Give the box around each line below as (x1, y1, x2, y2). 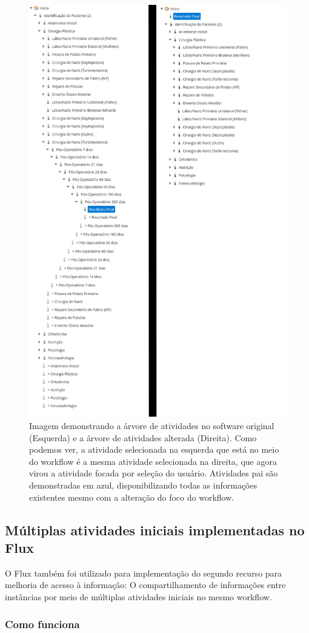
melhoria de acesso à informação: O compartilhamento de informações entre (5, 578, 286, 591)
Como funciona (5, 616, 80, 631)
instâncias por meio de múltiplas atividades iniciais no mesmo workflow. (5, 590, 272, 603)
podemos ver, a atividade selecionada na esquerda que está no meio (29, 443, 279, 456)
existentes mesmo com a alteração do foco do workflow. (29, 490, 234, 503)
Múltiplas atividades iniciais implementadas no (5, 520, 305, 539)
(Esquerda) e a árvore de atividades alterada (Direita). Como (29, 431, 257, 444)
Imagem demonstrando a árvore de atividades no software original (29, 419, 274, 432)
